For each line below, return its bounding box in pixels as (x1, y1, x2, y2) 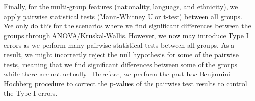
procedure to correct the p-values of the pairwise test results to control (34, 78, 247, 88)
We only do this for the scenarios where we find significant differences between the (4, 21, 251, 31)
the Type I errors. (4, 88, 58, 98)
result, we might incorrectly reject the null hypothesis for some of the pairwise (4, 49, 239, 59)
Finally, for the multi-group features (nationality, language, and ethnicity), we (4, 1, 238, 11)
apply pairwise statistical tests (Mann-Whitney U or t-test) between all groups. (4, 11, 242, 21)
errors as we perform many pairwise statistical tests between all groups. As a (4, 40, 235, 50)
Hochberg (4, 78, 32, 88)
